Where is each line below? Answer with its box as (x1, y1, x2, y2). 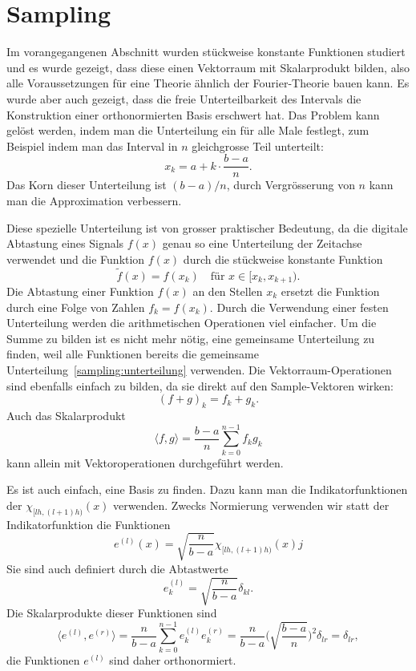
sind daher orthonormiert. (109, 651, 236, 668)
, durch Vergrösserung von (226, 176, 355, 193)
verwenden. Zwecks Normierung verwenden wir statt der (113, 496, 390, 513)
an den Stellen (192, 282, 263, 299)
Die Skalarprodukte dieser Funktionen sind (6, 604, 217, 620)
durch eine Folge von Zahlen (6, 298, 145, 315)
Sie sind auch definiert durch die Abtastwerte (6, 560, 228, 576)
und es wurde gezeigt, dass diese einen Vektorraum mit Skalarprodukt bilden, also (6, 59, 410, 75)
